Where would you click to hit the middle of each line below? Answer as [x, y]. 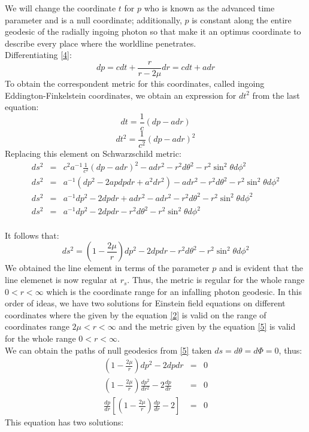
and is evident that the [261, 268]
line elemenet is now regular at [61, 280]
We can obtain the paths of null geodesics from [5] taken [108, 350]
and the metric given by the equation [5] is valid [207, 326]
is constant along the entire [242, 19]
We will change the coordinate [60, 8]
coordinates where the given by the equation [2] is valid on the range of [136, 314]
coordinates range [37, 326]
